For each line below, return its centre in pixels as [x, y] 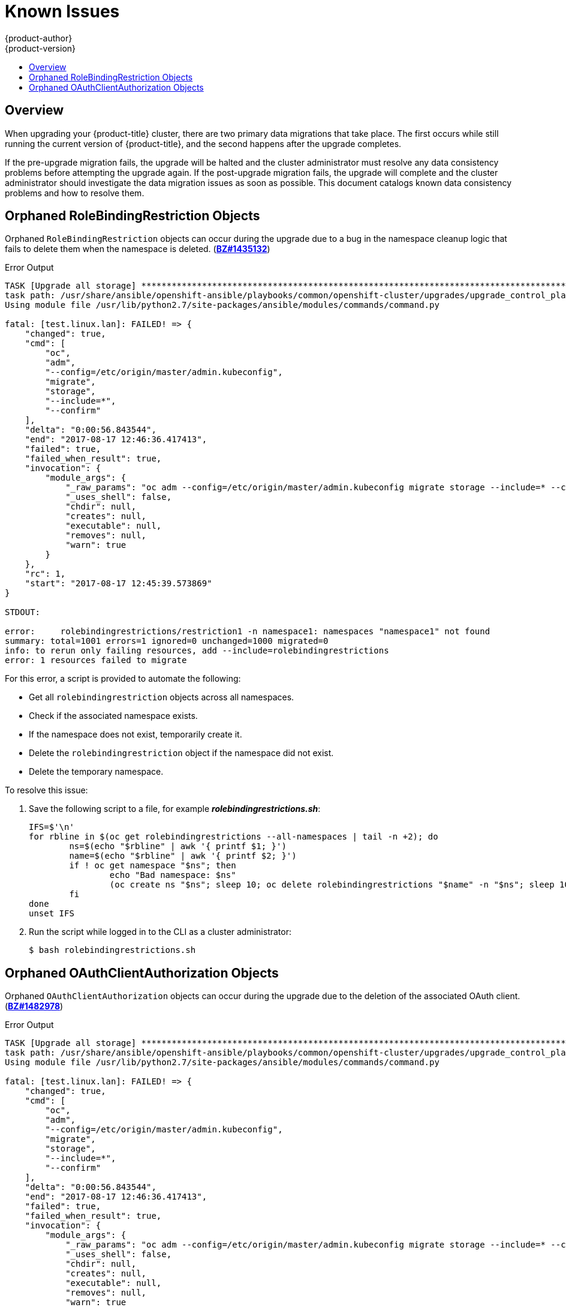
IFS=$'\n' [52, 827]
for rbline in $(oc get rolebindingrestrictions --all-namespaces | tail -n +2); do [234, 837]
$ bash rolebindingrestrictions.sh [112, 950]
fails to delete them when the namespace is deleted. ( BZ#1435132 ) [138, 249]
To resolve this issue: [46, 790]
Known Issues [62, 11]
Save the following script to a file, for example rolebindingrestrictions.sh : [175, 809]
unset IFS [52, 914]
